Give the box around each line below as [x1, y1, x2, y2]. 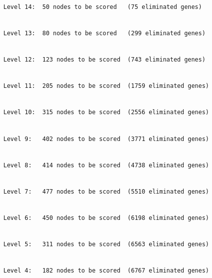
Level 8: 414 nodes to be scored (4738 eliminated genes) [3, 161, 210, 169]
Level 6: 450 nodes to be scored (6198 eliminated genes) [3, 214, 210, 222]
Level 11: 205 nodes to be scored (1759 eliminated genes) [3, 82, 210, 90]
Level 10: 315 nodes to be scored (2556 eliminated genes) [3, 109, 210, 116]
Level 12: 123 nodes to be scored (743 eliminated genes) [3, 56, 206, 63]
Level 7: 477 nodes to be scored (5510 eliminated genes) [3, 188, 210, 195]
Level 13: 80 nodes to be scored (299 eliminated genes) [3, 29, 206, 37]
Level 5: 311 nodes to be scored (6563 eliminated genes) [3, 241, 210, 248]
